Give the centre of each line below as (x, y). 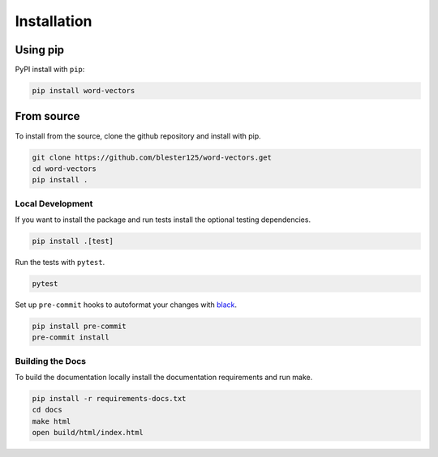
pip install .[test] (73, 241)
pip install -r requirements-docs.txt (109, 399)
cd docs (47, 410)
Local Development (54, 203)
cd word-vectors (64, 169)
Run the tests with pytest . (60, 263)
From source (47, 116)
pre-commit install (71, 337)
